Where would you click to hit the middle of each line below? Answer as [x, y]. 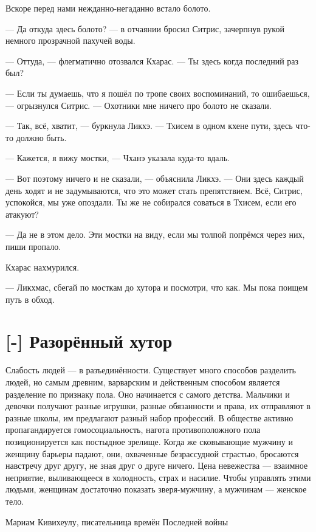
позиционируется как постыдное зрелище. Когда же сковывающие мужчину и [149, 441]
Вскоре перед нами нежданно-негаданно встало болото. [108, 8]
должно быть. [41, 137]
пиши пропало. [33, 246]
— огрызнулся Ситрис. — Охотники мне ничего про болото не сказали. [139, 105]
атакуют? [22, 214]
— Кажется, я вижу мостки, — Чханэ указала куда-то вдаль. [118, 158]
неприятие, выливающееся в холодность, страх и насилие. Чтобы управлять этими [158, 477]
